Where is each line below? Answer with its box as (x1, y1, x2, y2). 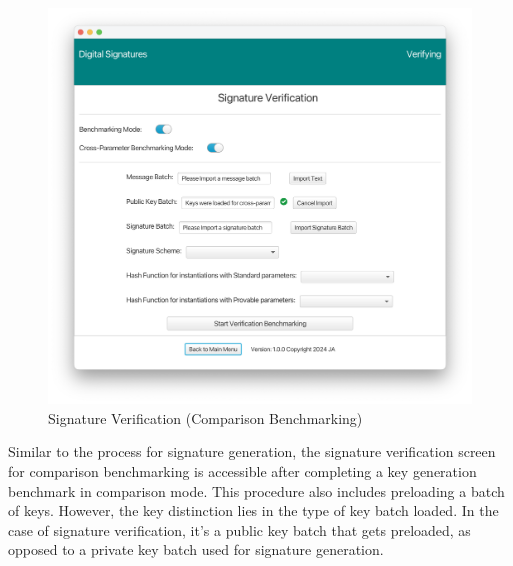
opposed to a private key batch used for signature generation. (8, 539, 384, 560)
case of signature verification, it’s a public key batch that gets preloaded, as (8, 519, 471, 540)
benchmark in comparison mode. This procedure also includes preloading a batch (8, 480, 505, 501)
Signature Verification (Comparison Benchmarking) (48, 407, 363, 428)
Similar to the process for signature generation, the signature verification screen (8, 441, 496, 462)
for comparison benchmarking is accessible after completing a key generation (8, 461, 477, 482)
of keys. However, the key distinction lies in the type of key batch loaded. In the (8, 500, 499, 521)
